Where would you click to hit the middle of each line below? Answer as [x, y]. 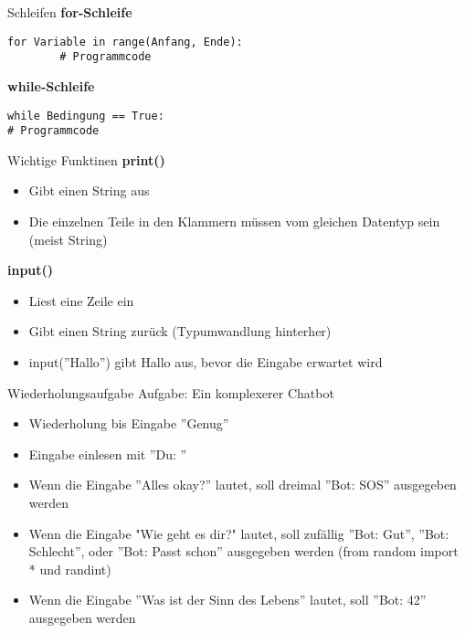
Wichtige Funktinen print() [86, 159]
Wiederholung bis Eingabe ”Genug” [129, 423]
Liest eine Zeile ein [81, 300]
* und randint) [70, 569]
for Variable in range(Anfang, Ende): [125, 42]
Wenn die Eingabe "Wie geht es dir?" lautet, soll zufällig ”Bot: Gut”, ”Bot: [239, 533]
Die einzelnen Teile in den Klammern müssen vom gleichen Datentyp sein [234, 221]
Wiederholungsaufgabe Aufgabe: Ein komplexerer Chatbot [171, 392]
